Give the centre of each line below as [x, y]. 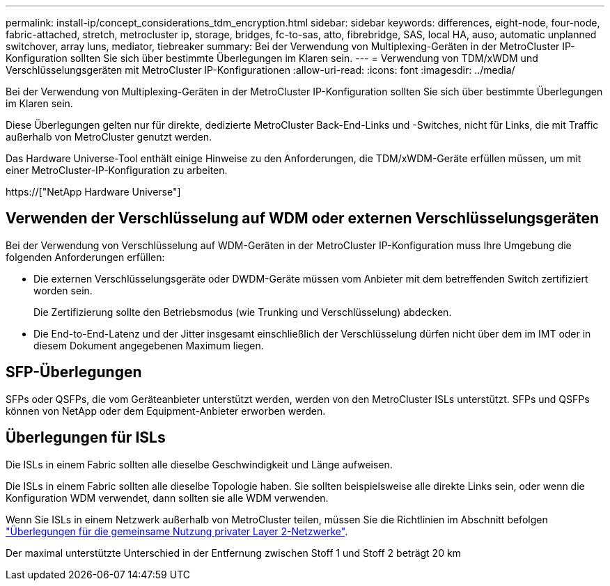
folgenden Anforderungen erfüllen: [85, 257]
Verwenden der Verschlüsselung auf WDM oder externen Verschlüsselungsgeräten [303, 219]
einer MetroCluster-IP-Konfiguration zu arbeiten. [117, 170]
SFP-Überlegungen [74, 372]
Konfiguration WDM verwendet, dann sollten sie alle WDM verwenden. [167, 498]
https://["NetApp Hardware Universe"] [93, 192]
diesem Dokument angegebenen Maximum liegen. [149, 345]
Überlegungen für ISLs [86, 438]
